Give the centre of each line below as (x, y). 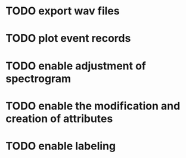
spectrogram (38, 78)
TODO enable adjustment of (76, 66)
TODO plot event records (68, 39)
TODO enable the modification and (93, 106)
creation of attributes (59, 118)
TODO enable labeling (61, 146)
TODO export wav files (63, 11)
